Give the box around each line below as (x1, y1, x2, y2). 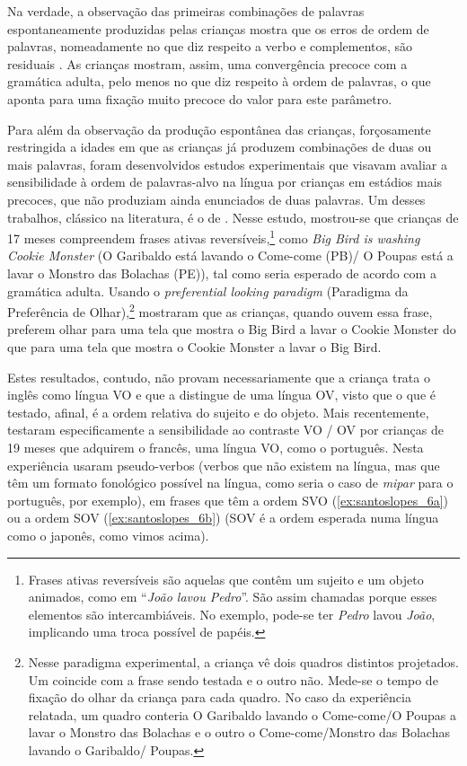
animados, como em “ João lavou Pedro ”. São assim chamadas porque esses (28, 587, 437, 606)
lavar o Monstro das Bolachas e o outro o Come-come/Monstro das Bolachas (28, 723, 450, 742)
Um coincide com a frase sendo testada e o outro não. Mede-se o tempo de (28, 670, 438, 689)
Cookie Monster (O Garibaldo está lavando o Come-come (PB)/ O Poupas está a (7, 246, 454, 265)
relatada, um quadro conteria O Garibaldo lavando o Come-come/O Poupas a (28, 705, 456, 724)
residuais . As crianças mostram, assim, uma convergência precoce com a (7, 54, 408, 73)
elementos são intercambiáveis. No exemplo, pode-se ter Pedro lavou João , (28, 604, 436, 623)
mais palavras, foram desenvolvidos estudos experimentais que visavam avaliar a (7, 154, 447, 173)
